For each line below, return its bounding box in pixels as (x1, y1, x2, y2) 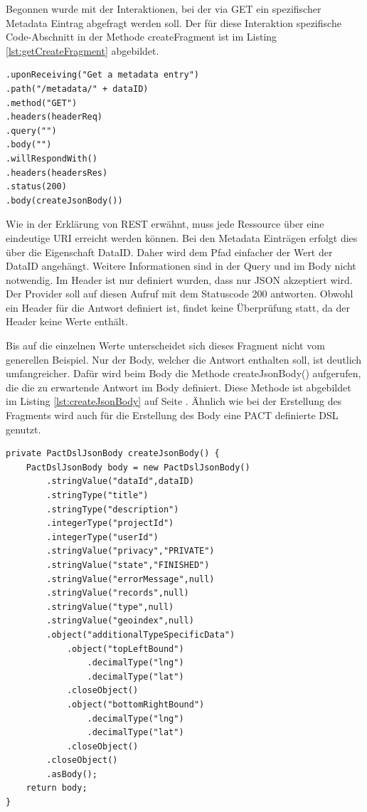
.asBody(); (46, 769, 97, 779)
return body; (26, 783, 87, 793)
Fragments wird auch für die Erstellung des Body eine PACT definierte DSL (6, 408, 339, 423)
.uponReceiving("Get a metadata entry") (6, 70, 200, 80)
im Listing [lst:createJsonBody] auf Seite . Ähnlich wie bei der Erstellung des (6, 394, 342, 408)
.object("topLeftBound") (66, 643, 184, 654)
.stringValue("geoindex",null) (46, 616, 194, 626)
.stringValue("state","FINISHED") (46, 559, 210, 570)
